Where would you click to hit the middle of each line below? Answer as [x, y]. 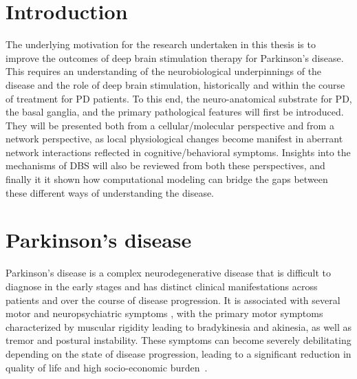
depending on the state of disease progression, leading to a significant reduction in [178, 353]
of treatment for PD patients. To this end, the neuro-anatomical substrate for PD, [179, 98]
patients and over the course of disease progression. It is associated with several [173, 300]
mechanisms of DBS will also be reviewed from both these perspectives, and [165, 165]
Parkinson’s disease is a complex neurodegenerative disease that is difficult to [169, 273]
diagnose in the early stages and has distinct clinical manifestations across [162, 286]
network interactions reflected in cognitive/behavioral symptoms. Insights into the [178, 152]
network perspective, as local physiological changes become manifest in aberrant [174, 139]
